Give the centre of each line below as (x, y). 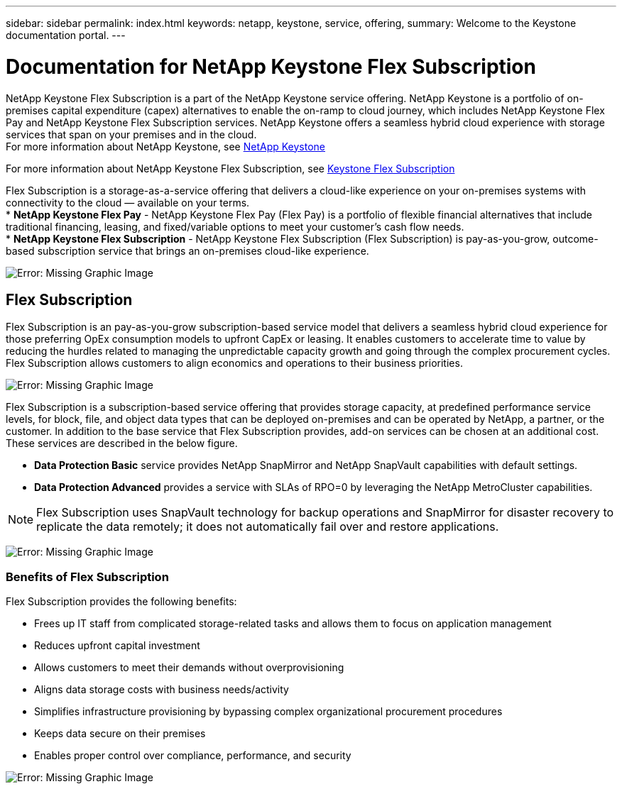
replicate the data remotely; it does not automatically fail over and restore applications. (268, 527)
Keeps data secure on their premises (120, 734)
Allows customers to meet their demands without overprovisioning (189, 668)
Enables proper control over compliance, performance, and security (193, 756)
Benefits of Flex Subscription (87, 576)
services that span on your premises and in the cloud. (131, 134)
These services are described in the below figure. (122, 443)
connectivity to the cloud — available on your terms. (128, 202)
